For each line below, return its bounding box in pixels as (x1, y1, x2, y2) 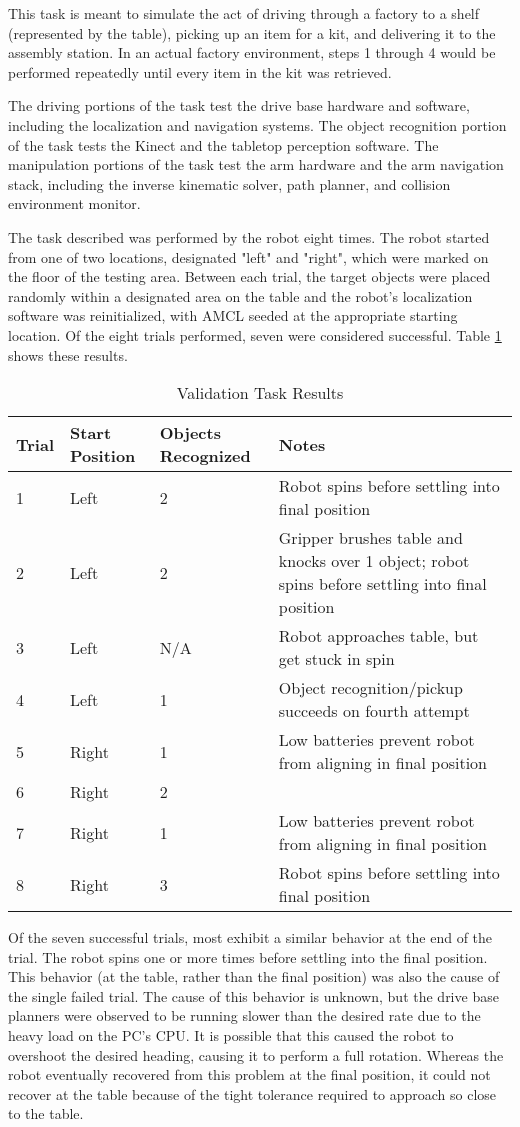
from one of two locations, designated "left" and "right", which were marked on (8, 246, 489, 267)
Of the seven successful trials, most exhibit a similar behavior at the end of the (8, 927, 493, 948)
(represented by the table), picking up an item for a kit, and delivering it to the (8, 22, 496, 43)
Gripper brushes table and (278, 526, 463, 550)
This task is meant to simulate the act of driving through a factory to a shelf (8, 3, 480, 23)
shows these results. (8, 344, 128, 365)
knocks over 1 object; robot (278, 549, 470, 573)
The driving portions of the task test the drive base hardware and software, (8, 95, 470, 116)
